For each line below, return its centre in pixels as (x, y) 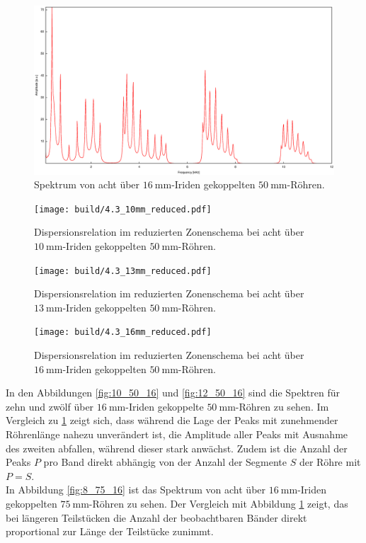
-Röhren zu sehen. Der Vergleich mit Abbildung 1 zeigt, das (218, 503)
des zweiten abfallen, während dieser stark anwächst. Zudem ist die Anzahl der (177, 448)
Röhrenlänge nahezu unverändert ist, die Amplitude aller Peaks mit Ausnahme (177, 434)
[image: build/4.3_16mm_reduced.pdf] (123, 332)
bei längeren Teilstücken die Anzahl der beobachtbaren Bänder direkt (156, 517)
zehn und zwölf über (50, 406)
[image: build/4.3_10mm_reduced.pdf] (123, 209)
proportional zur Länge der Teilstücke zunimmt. (110, 531)
